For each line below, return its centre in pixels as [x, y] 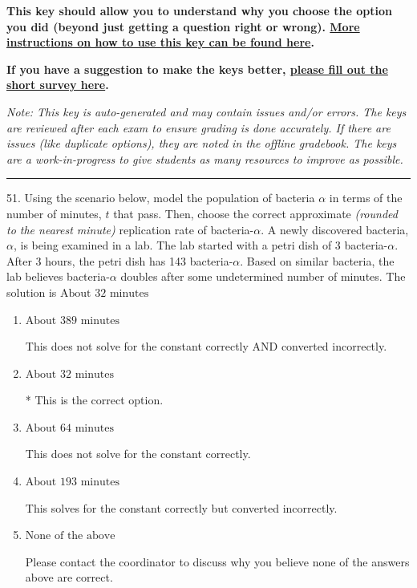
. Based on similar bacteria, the [317, 260]
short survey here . [58, 85]
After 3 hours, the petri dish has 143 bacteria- [120, 260]
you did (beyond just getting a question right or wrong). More [183, 26]
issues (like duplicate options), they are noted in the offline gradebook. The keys [202, 143]
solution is [32, 292]
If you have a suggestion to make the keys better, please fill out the [197, 69]
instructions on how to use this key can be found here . [160, 42]
